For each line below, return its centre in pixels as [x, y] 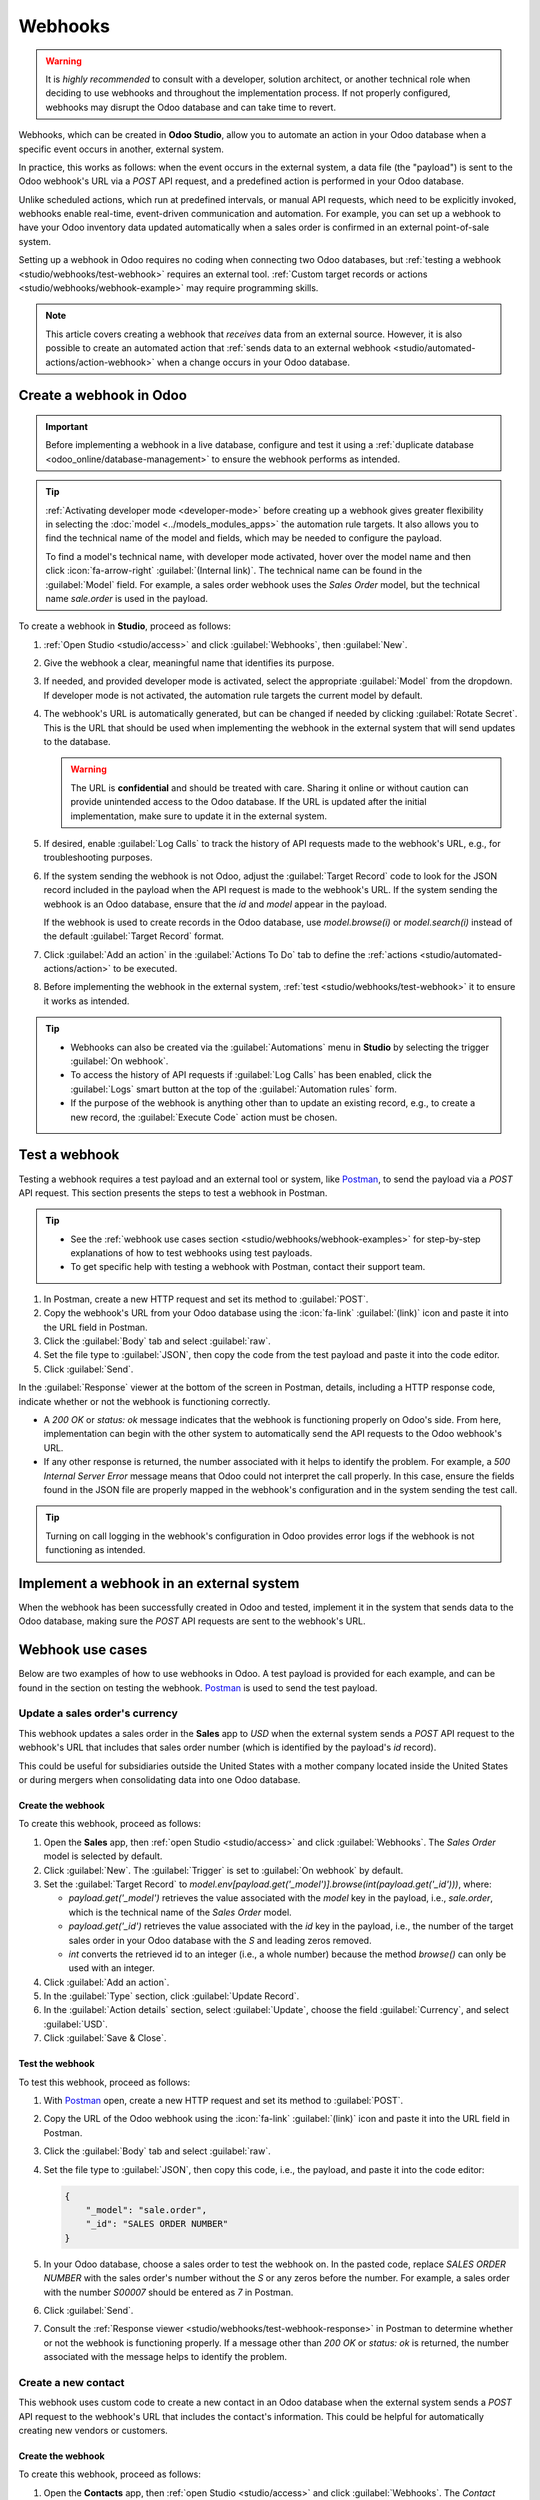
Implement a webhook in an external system [159, 1583]
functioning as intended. [95, 1550]
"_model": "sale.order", [146, 2209]
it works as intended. [86, 1001]
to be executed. [145, 969]
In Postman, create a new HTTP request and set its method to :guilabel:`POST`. [206, 1299]
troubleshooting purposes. [98, 857]
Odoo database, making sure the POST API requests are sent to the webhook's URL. [192, 1621]
